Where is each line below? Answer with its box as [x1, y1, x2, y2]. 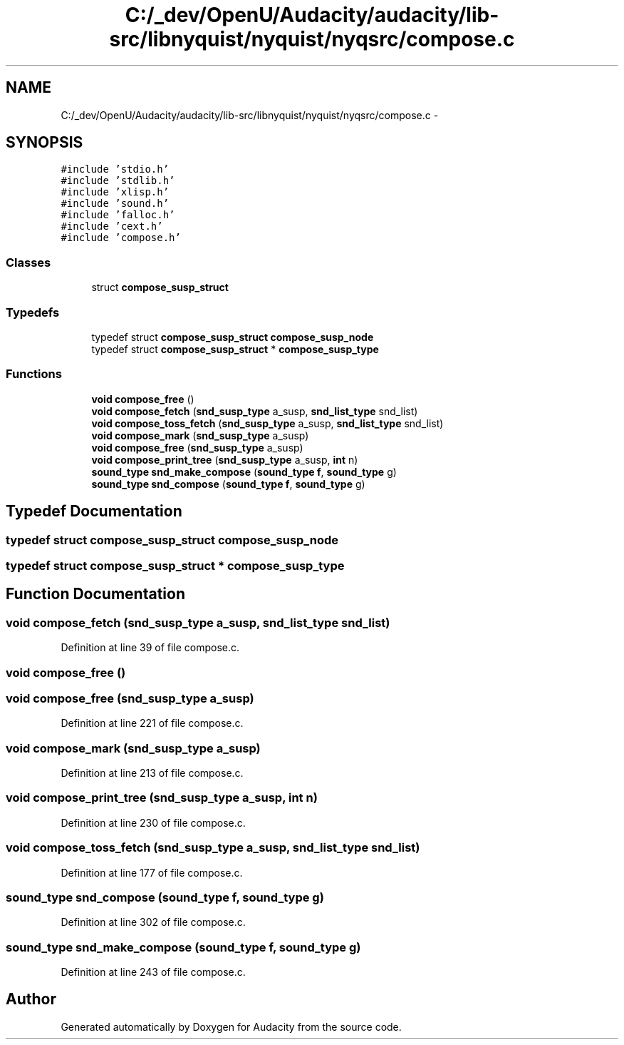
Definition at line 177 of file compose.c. [61, 866, 243, 879]
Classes [6, 255, 51, 270]
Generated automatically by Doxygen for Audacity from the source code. [61, 1020, 402, 1033]
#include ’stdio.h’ [61, 163, 170, 175]
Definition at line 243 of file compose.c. [61, 966, 246, 978]
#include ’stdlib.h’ [61, 175, 175, 187]
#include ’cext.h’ [61, 220, 163, 233]
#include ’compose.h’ [61, 232, 181, 244]
